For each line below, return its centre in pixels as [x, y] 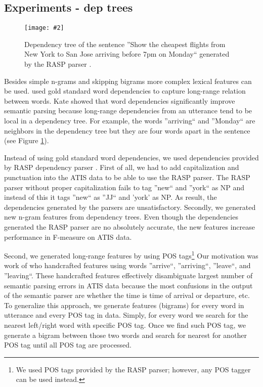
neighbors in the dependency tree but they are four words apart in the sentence [127, 130]
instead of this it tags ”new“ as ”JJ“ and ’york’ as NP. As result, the [111, 197]
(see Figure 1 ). [27, 140]
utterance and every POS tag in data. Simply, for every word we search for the [126, 315]
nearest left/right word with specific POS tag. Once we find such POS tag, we [125, 325]
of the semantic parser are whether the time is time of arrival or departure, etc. [127, 295]
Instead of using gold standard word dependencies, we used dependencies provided [131, 157]
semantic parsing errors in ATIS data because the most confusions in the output [128, 285]
